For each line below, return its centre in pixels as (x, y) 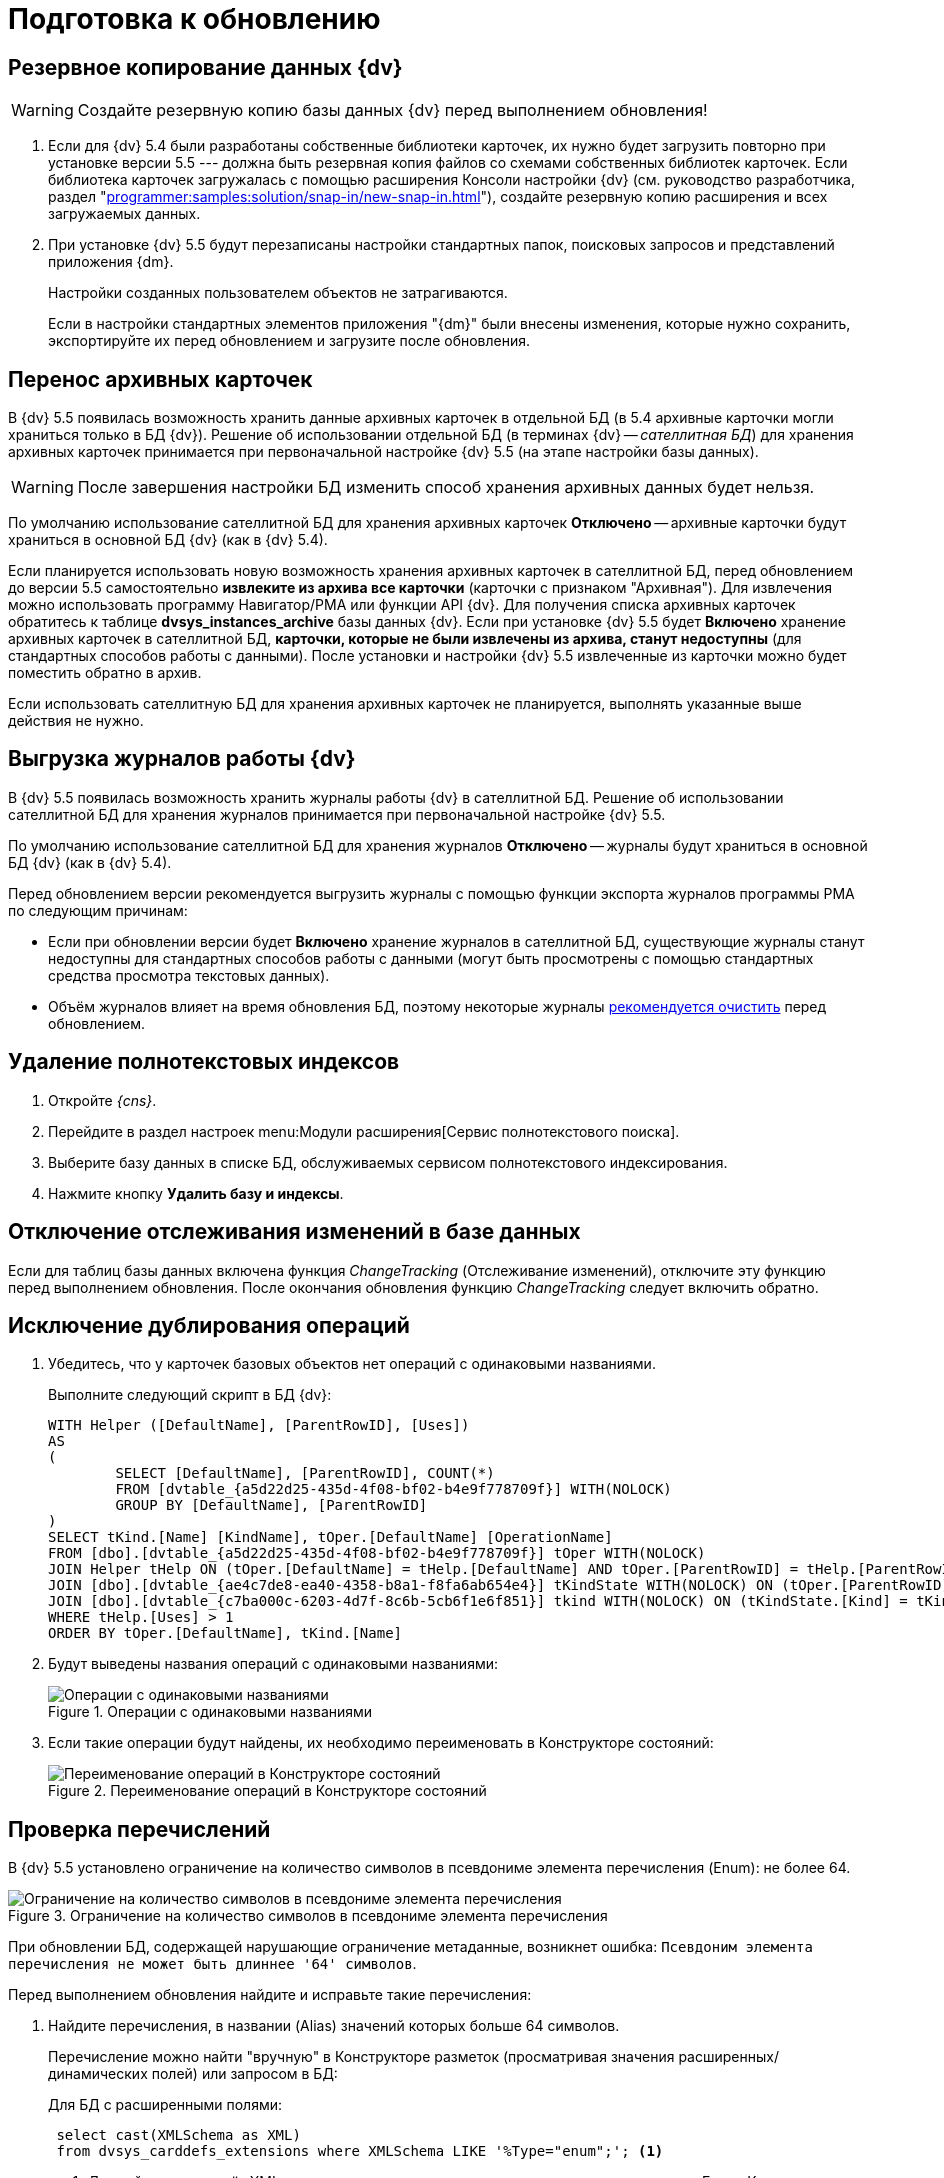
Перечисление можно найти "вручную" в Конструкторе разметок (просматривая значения (361, 2057)
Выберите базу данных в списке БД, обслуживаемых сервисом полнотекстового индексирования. (388, 1162)
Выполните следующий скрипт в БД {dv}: (190, 1395)
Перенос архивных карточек (160, 379)
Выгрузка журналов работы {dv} (182, 759)
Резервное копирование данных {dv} (205, 67)
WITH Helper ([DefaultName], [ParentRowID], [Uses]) (259, 1425)
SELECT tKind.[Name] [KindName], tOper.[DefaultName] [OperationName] (330, 1537)
